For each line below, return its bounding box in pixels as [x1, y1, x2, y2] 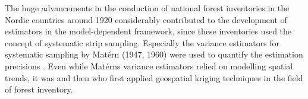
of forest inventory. [5, 83, 73, 95]
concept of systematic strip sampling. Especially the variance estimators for [5, 36, 280, 49]
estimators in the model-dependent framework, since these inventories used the [5, 25, 292, 37]
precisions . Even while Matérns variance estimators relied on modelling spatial [5, 59, 293, 72]
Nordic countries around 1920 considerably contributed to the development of [5, 13, 287, 25]
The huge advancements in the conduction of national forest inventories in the [5, 2, 290, 14]
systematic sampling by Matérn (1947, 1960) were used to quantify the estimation [5, 48, 303, 60]
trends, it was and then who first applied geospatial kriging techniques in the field [5, 71, 303, 84]
